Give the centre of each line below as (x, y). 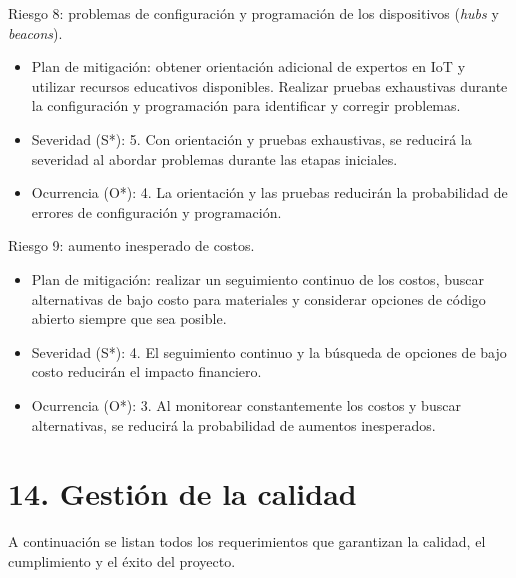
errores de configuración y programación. (156, 211)
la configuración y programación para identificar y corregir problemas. (246, 105)
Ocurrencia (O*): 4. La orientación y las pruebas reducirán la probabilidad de (269, 192)
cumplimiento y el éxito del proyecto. (122, 560)
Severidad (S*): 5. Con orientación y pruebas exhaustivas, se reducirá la (251, 138)
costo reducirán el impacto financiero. (146, 371)
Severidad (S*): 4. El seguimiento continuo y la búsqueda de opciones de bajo (269, 351)
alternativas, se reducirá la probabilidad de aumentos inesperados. (233, 424)
